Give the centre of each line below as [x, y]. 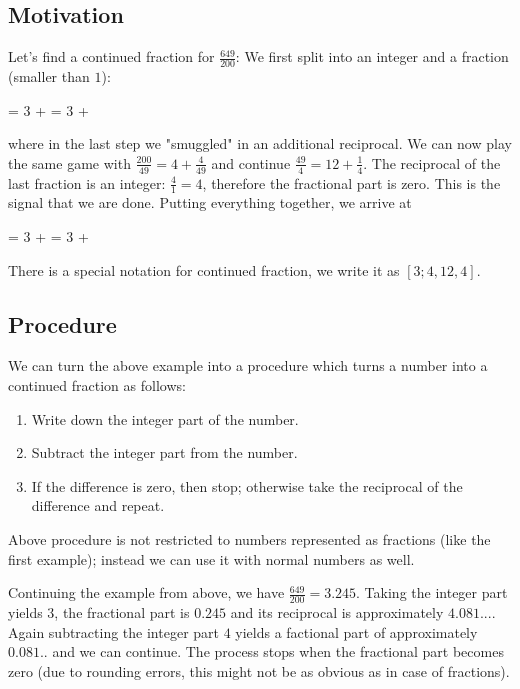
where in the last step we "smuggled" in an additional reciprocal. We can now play [260, 143]
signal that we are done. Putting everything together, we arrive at [210, 202]
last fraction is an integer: [87, 182]
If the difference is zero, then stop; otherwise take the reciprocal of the [247, 485]
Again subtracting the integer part [113, 631]
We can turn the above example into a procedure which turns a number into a [248, 365]
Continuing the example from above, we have [146, 592]
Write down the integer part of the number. [165, 418]
